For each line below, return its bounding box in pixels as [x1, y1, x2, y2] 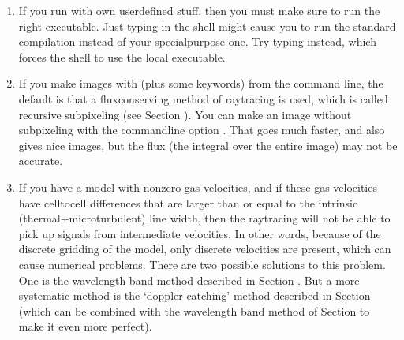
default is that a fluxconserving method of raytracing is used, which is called [18, 90, 388, 106]
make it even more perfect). [18, 318, 152, 334]
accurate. [18, 152, 63, 169]
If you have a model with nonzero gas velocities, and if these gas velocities [18, 178, 377, 195]
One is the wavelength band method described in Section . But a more [18, 271, 360, 288]
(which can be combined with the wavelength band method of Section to [18, 302, 370, 319]
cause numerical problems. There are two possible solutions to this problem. [18, 256, 386, 272]
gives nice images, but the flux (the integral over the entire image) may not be [18, 136, 398, 153]
